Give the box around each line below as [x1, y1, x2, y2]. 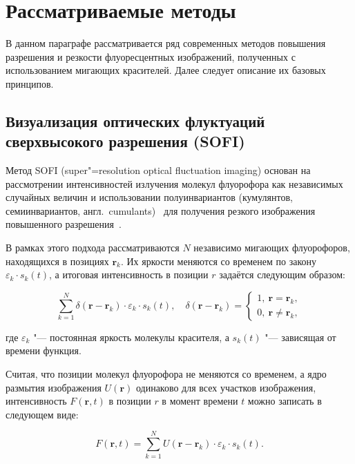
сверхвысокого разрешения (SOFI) [6, 130, 245, 152]
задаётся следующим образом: [219, 267, 346, 282]
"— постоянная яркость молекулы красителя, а [33, 329, 229, 344]
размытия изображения [6, 380, 102, 394]
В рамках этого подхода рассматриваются [6, 240, 180, 255]
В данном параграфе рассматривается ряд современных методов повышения [6, 36, 326, 50]
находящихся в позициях [6, 253, 109, 268]
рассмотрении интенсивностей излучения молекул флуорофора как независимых [6, 176, 343, 191]
